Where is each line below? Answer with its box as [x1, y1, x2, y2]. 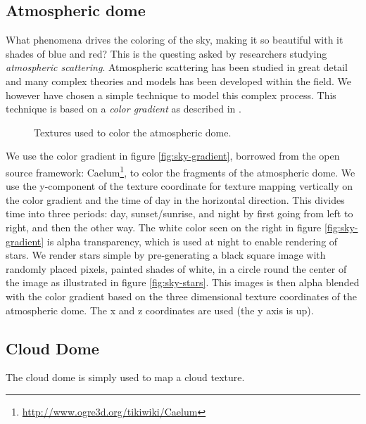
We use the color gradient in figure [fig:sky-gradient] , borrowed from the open [6, 148, 340, 163]
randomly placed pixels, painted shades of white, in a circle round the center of [6, 261, 347, 276]
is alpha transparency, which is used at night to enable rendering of [46, 233, 338, 248]
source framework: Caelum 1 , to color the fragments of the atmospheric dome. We [6, 162, 355, 179]
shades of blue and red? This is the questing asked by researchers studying [6, 46, 327, 60]
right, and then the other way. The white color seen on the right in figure [6, 219, 322, 234]
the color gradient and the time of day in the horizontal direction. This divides [6, 192, 345, 207]
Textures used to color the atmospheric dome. [34, 124, 232, 139]
